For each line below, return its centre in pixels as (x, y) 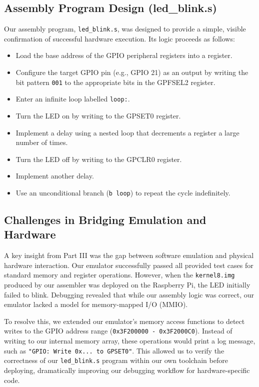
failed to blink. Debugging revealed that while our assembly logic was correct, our (129, 294)
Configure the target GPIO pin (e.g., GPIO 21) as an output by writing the (132, 72)
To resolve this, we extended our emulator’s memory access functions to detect (124, 321)
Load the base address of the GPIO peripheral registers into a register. (124, 55)
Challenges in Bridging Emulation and (105, 219)
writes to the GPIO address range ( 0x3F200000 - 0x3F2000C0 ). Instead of (118, 331)
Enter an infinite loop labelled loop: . (73, 99)
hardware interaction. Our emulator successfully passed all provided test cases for (129, 265)
